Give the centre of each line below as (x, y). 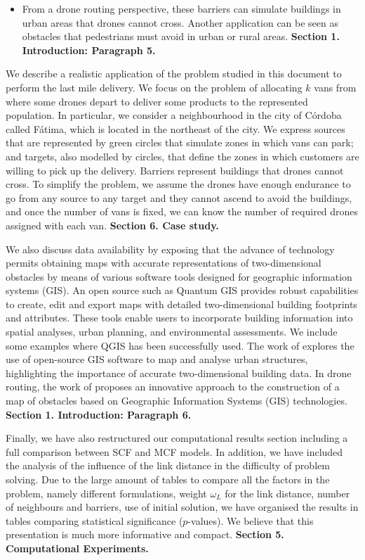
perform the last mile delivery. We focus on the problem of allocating (154, 87)
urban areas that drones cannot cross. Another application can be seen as (180, 22)
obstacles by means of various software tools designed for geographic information (179, 276)
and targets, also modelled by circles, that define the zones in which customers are (182, 156)
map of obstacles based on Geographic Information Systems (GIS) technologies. (177, 401)
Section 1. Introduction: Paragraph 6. (99, 414)
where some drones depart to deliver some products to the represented (157, 101)
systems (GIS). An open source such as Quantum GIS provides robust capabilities (182, 290)
